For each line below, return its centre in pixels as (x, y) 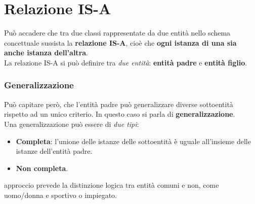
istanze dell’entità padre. (54, 151)
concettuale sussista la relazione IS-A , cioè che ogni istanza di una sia (120, 42)
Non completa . (42, 168)
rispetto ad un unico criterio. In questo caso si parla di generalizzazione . (120, 114)
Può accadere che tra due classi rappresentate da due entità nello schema (117, 33)
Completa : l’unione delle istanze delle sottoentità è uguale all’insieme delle (133, 141)
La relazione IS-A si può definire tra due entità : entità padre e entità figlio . (126, 62)
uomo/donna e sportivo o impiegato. (60, 195)
